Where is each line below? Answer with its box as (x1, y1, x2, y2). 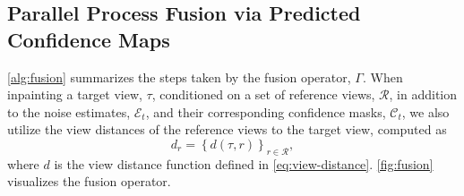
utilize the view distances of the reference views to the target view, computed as (7, 120, 447, 139)
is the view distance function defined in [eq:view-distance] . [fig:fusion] (54, 154, 434, 173)
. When (362, 67, 403, 86)
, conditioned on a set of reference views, (151, 85, 375, 104)
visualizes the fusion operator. (7, 172, 171, 191)
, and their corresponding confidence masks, (145, 102, 386, 121)
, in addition (389, 85, 458, 104)
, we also (401, 102, 450, 121)
